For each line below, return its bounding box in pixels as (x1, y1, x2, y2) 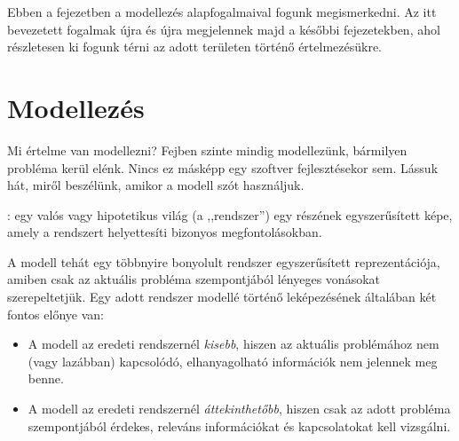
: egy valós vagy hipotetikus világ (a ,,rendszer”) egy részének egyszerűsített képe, (7, 205, 453, 224)
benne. (28, 369, 64, 388)
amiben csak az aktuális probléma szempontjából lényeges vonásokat (7, 270, 381, 288)
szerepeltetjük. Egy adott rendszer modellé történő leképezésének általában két (7, 287, 437, 306)
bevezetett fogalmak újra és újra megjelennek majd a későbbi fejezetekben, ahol (7, 20, 440, 38)
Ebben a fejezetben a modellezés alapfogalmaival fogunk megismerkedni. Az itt (7, 3, 437, 20)
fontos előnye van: (7, 304, 104, 323)
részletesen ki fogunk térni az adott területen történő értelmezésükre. (7, 37, 382, 56)
